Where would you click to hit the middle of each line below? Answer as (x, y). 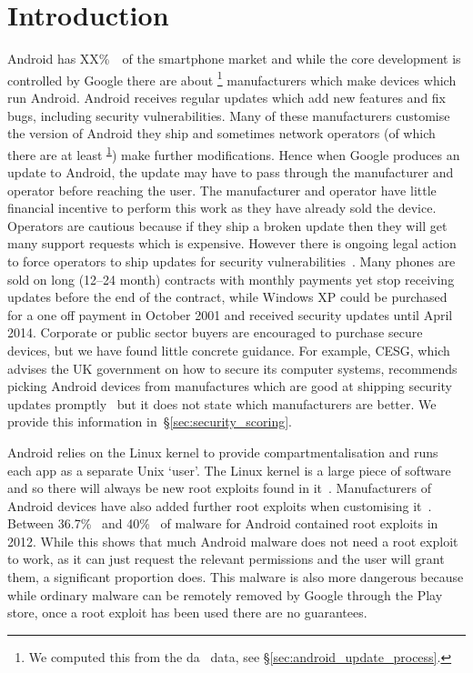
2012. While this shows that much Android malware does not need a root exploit (233, 541)
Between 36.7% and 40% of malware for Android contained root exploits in (223, 523)
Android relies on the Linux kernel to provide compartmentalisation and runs (223, 452)
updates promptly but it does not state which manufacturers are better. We (222, 403)
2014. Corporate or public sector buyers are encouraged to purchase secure (215, 332)
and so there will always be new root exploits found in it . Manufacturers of (219, 488)
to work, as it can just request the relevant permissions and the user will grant (226, 559)
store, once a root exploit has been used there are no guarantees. (187, 613)
